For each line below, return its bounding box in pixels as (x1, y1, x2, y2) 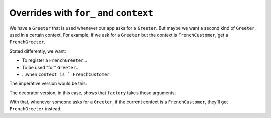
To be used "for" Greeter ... (22, 64, 80, 70)
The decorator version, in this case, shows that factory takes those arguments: (9, 90, 176, 96)
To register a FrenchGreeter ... (22, 57, 88, 63)
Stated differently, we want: (9, 48, 66, 54)
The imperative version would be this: (9, 80, 87, 87)
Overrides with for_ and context (9, 7, 153, 18)
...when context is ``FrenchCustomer (22, 71, 110, 77)
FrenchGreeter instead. (9, 106, 62, 112)
